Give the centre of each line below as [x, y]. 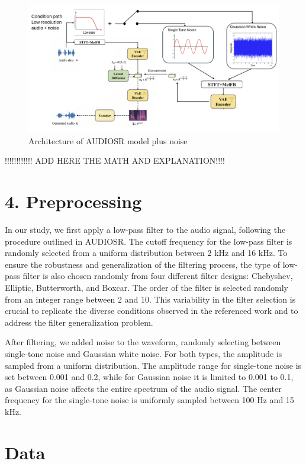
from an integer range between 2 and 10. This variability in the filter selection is [150, 299]
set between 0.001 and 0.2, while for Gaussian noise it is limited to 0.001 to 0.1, [149, 377]
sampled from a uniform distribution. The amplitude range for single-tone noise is [153, 365]
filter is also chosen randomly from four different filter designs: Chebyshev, [158, 276]
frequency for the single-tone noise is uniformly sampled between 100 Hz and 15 [149, 400]
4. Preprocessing [73, 201]
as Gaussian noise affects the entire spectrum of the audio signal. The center [143, 388]
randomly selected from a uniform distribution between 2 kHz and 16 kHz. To [146, 253]
